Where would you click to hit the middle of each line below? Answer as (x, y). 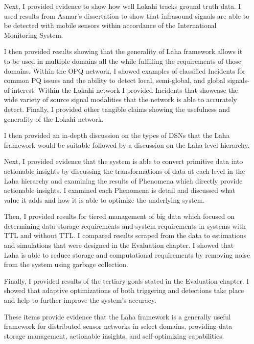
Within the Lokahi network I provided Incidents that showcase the (138, 90)
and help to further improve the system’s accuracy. (80, 300)
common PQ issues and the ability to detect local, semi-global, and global (115, 80)
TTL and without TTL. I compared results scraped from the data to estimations (125, 235)
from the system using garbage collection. (66, 264)
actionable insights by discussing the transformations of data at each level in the (125, 171)
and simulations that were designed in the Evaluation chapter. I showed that (119, 245)
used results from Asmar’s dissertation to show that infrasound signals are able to (127, 15)
